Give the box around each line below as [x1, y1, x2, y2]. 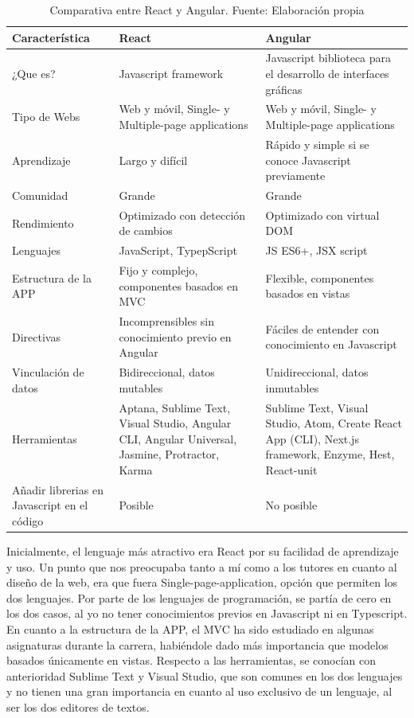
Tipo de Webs [12, 108, 80, 125]
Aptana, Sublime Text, [119, 399, 231, 416]
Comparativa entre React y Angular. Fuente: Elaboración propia [49, 2, 365, 18]
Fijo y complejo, [119, 262, 198, 279]
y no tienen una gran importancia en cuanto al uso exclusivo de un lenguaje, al [6, 683, 393, 700]
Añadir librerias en [12, 481, 103, 498]
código [12, 512, 44, 529]
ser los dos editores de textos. [6, 699, 150, 715]
